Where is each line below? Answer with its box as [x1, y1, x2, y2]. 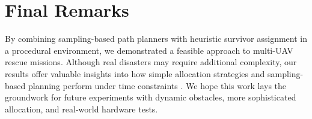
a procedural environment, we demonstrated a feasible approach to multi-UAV [5, 44, 293, 56]
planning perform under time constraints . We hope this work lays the [28, 79, 287, 91]
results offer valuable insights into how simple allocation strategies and [5, 67, 265, 80]
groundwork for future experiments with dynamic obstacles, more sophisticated [5, 91, 296, 103]
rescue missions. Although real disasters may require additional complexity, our [5, 56, 297, 68]
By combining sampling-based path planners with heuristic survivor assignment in [5, 32, 307, 45]
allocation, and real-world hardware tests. [5, 102, 158, 115]
